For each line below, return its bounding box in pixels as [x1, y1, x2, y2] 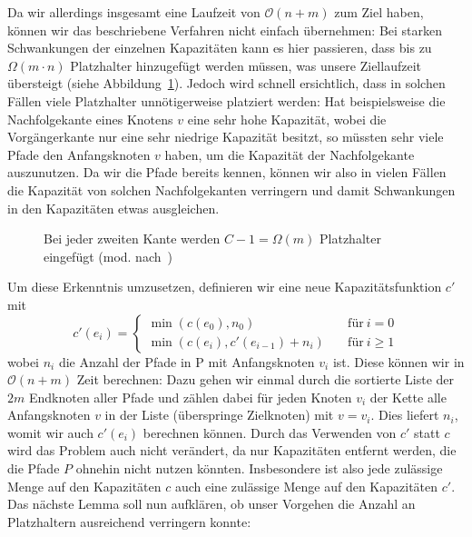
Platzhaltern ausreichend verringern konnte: [7, 512, 251, 531]
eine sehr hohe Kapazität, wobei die [187, 109, 387, 128]
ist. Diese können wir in [332, 352, 465, 371]
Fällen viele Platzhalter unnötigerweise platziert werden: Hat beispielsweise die [7, 91, 446, 110]
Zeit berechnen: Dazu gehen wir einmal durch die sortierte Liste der [76, 370, 455, 389]
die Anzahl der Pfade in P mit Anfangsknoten [58, 352, 315, 371]
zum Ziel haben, [334, 3, 424, 21]
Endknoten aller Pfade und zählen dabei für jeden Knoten [28, 387, 352, 406]
